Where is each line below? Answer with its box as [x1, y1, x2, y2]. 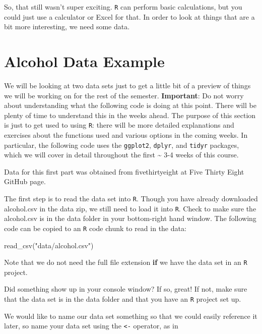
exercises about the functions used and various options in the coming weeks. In [4, 130, 248, 140]
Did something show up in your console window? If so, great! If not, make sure [4, 284, 247, 294]
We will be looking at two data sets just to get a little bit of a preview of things [4, 80, 251, 90]
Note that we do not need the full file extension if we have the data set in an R [4, 257, 247, 267]
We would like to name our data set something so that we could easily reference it [4, 310, 257, 321]
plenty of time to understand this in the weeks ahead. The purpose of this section [4, 109, 256, 120]
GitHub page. [4, 176, 46, 187]
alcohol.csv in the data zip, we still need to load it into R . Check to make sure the [4, 203, 256, 213]
